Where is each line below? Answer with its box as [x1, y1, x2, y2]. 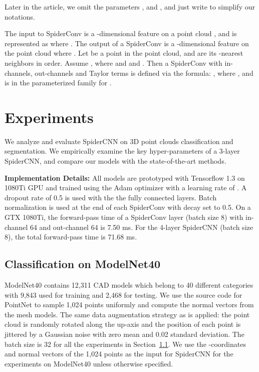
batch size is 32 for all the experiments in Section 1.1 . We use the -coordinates [5, 338, 246, 349]
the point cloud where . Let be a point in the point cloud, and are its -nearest [5, 48, 243, 58]
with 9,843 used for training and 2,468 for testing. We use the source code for [5, 289, 242, 300]
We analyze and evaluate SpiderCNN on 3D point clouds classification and [5, 136, 233, 146]
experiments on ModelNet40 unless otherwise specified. [5, 358, 173, 368]
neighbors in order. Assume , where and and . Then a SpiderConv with [5, 57, 222, 68]
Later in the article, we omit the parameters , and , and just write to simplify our [5, 2, 255, 12]
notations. [5, 11, 35, 22]
